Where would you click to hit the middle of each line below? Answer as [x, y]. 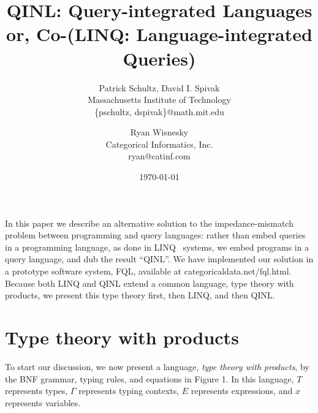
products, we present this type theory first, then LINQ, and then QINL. [140, 295]
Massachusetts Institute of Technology [159, 100]
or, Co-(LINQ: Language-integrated [159, 34]
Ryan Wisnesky [159, 132]
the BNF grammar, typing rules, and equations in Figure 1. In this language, [150, 378]
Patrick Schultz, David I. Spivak [159, 87]
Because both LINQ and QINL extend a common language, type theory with [150, 283]
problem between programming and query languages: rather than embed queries [155, 235]
